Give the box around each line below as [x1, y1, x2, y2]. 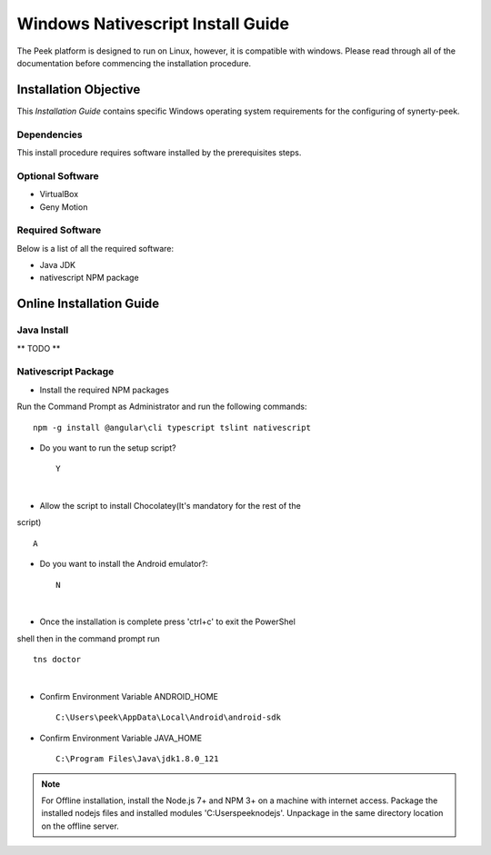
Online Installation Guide [16, 296, 160, 312]
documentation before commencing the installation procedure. [16, 57, 252, 68]
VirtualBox [39, 189, 79, 200]
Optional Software [16, 169, 99, 182]
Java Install [16, 323, 69, 336]
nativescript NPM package [39, 273, 140, 283]
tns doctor [33, 654, 82, 665]
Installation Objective [16, 82, 141, 97]
